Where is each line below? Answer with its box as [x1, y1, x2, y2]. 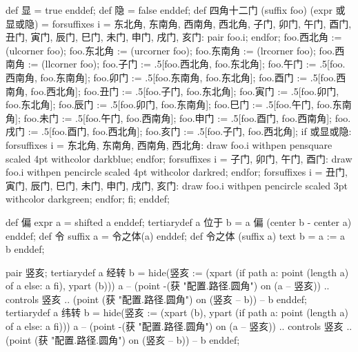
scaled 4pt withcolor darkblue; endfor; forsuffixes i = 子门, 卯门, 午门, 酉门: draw [6, 151, 352, 165]
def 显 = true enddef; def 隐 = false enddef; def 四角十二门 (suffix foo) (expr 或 [6, 3, 346, 17]
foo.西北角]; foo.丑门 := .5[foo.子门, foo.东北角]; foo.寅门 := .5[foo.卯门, [30, 83, 339, 98]
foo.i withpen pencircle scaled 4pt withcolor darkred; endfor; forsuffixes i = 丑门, [6, 165, 348, 179]
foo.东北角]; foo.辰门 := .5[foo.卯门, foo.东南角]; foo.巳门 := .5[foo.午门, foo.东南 [6, 97, 352, 112]
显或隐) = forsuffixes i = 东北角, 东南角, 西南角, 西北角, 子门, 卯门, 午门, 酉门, [6, 16, 352, 30]
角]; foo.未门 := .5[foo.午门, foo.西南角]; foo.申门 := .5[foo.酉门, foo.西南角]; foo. [6, 110, 351, 125]
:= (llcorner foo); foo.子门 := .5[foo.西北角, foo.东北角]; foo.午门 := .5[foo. [28, 56, 346, 71]
